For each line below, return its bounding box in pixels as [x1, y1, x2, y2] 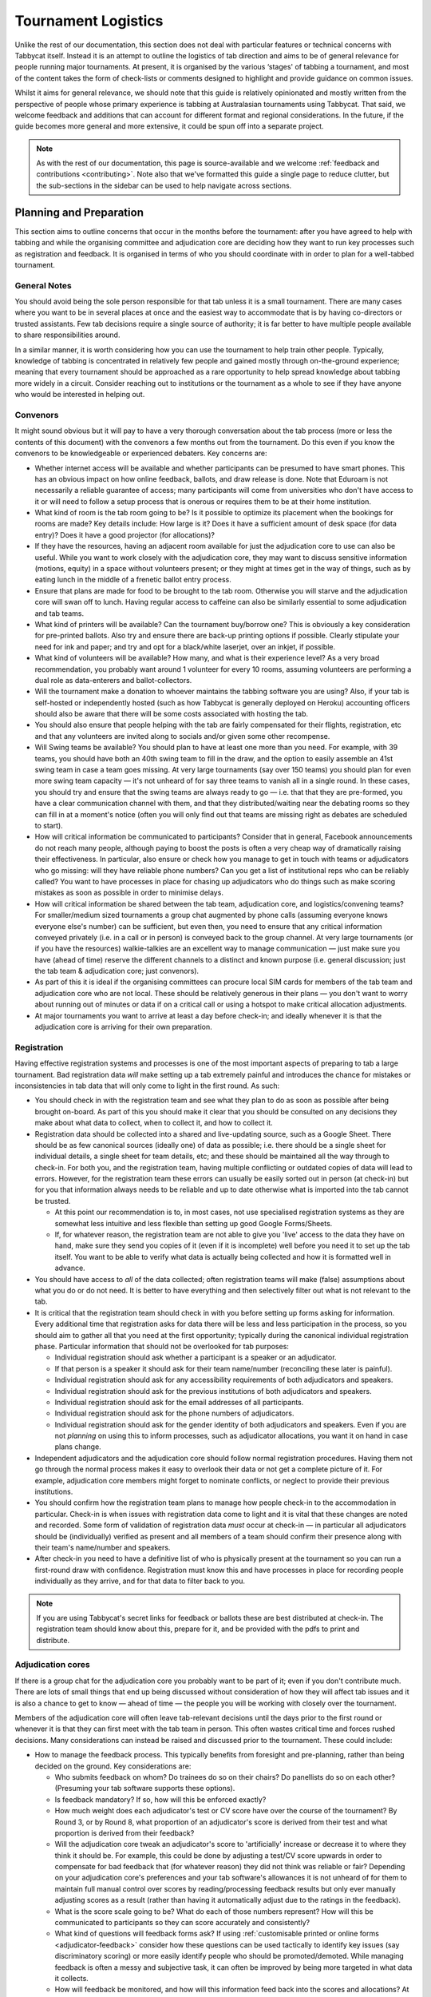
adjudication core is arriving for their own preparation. [34, 1022, 213, 1032]
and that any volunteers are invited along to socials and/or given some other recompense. [34, 731, 330, 740]
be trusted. [34, 1196, 71, 1205]
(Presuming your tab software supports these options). [54, 1784, 235, 1793]
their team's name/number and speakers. [34, 1542, 171, 1552]
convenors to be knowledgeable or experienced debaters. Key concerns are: [14, 448, 267, 459]
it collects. [54, 1974, 89, 1983]
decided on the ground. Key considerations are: [34, 1761, 192, 1771]
